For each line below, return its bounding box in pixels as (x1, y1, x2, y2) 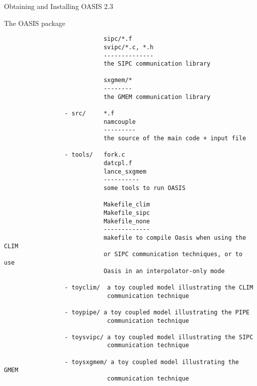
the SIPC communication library (103, 60, 211, 68)
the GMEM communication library (103, 93, 211, 100)
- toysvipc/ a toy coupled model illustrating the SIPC (64, 333, 254, 341)
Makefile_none (103, 217, 150, 225)
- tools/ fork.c (64, 151, 125, 159)
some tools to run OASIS (103, 185, 186, 192)
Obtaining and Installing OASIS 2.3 (4, 1, 113, 11)
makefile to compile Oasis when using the (103, 234, 246, 241)
